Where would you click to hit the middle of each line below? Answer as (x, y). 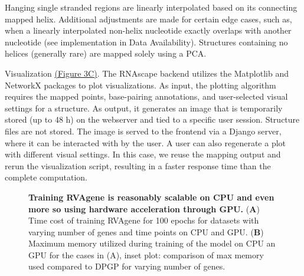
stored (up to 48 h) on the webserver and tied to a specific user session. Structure (152, 119)
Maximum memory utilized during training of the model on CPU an (152, 243)
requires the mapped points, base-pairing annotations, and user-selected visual (146, 96)
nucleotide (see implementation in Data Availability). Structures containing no (146, 42)
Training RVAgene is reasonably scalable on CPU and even (151, 197)
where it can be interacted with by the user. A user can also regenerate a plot (146, 142)
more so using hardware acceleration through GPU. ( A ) (144, 208)
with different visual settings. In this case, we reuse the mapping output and (143, 154)
